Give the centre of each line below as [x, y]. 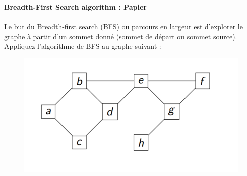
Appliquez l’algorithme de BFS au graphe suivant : [83, 46]
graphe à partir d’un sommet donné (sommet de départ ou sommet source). [121, 36]
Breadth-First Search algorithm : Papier [75, 7]
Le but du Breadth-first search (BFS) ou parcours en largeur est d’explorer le [124, 26]
